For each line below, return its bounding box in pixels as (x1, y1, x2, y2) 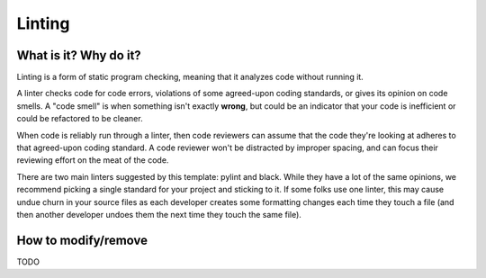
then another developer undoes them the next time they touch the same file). (16, 209, 301, 220)
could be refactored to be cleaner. (16, 113, 143, 124)
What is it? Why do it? (16, 48, 141, 63)
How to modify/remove (16, 232, 148, 247)
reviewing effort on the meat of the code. (16, 155, 169, 166)
